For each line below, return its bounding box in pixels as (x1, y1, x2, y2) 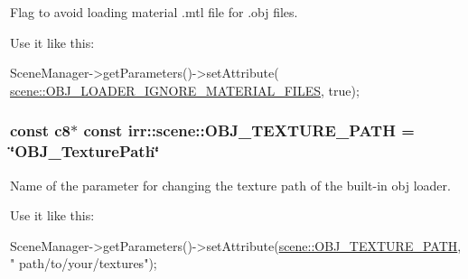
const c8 (10, 119, 71, 142)
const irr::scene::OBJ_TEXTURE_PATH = (83, 119, 415, 142)
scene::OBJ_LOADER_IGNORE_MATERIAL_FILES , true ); (10, 80, 360, 99)
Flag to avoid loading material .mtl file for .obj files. (10, 3, 298, 21)
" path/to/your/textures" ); (10, 254, 157, 273)
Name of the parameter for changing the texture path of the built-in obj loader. (10, 175, 451, 194)
